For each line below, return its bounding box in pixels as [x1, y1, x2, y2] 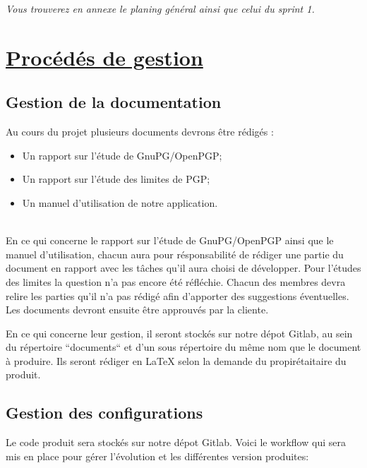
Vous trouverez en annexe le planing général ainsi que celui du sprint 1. [6, 1, 315, 16]
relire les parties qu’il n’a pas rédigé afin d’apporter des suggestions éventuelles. [6, 288, 349, 303]
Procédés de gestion [6, 42, 203, 71]
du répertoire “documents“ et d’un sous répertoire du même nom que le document [6, 340, 361, 354]
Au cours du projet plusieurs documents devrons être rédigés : [6, 124, 274, 139]
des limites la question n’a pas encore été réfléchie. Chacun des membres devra [6, 274, 346, 289]
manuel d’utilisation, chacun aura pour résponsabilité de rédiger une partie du [6, 246, 344, 261]
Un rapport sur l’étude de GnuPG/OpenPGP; [22, 148, 222, 162]
